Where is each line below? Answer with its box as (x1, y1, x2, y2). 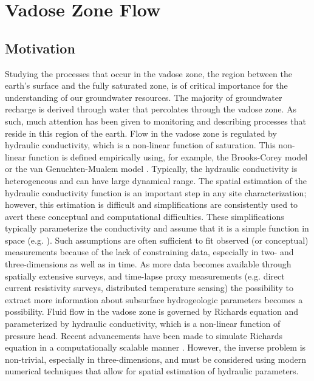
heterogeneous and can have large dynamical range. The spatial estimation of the (5, 174, 307, 187)
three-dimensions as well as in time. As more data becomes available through (5, 258, 292, 270)
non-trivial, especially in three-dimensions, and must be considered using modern (5, 352, 307, 365)
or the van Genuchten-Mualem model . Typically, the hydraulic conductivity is (5, 162, 298, 175)
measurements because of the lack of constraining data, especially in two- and (5, 245, 294, 258)
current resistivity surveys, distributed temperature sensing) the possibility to (5, 281, 294, 294)
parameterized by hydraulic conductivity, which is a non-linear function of (5, 317, 281, 330)
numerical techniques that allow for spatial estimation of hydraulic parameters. (5, 365, 299, 377)
